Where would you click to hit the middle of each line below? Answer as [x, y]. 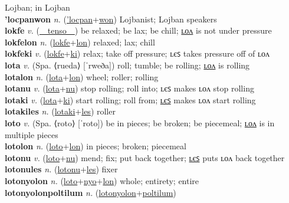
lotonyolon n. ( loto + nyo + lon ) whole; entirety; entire [102, 180]
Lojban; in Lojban [37, 7]
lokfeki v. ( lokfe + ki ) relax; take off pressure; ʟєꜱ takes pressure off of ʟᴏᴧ [137, 53]
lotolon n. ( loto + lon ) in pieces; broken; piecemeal [96, 146]
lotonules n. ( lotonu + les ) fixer [61, 169]
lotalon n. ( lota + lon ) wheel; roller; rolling [82, 76]
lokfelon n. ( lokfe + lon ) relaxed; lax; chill [80, 42]
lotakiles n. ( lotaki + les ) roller [60, 111]
